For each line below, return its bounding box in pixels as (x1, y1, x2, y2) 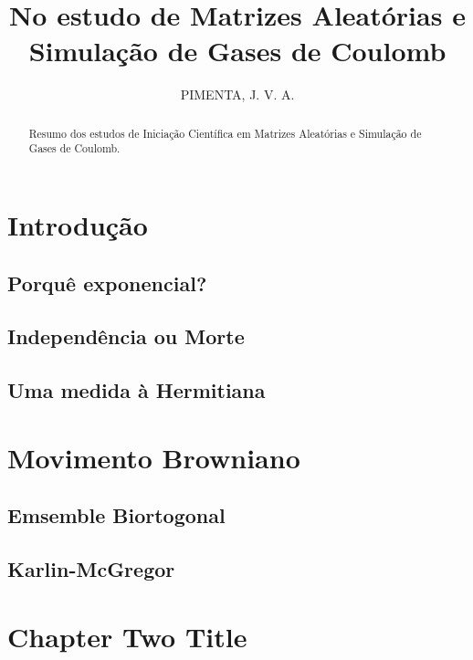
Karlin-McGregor (7, 555, 175, 583)
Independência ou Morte (7, 322, 245, 351)
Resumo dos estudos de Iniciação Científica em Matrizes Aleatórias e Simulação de (28, 125, 422, 141)
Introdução (7, 206, 148, 244)
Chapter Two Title (7, 617, 247, 655)
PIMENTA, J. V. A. (180, 85, 295, 104)
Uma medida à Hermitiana (7, 376, 266, 404)
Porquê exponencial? (7, 268, 207, 297)
